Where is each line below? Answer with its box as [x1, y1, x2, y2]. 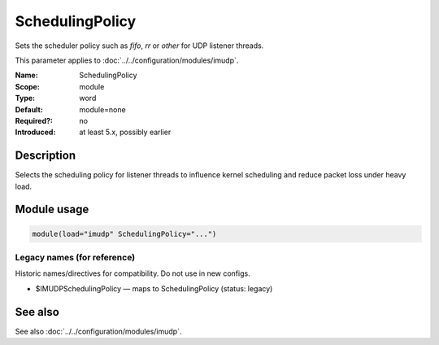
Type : [15, 94, 36, 103]
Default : [15, 104, 44, 114]
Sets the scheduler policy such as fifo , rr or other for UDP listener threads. [15, 41, 264, 50]
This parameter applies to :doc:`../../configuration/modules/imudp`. [15, 55, 239, 65]
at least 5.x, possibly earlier [79, 127, 172, 138]
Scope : [15, 81, 40, 91]
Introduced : [15, 127, 56, 138]
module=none [79, 104, 126, 114]
